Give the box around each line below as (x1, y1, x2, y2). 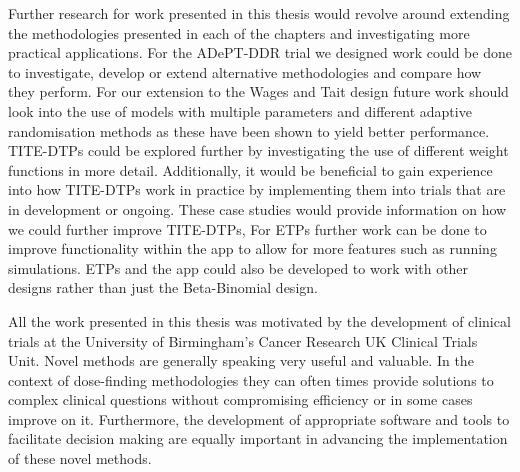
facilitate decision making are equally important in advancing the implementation (8, 428, 508, 449)
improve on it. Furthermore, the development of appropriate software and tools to (8, 408, 510, 429)
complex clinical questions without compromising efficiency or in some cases (8, 389, 473, 410)
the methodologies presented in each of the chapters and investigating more (8, 22, 470, 43)
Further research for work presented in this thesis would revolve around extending (8, 3, 510, 23)
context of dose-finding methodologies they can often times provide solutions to (8, 369, 494, 390)
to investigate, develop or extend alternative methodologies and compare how (8, 61, 482, 82)
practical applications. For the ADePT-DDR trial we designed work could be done (8, 42, 512, 63)
